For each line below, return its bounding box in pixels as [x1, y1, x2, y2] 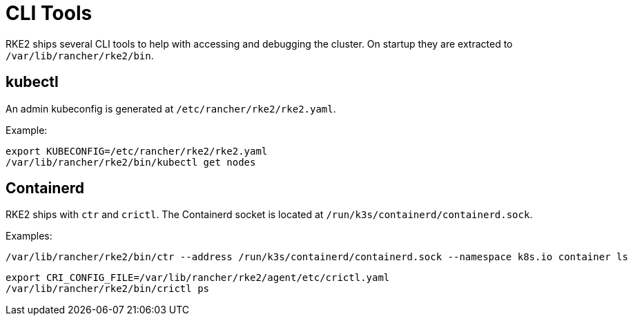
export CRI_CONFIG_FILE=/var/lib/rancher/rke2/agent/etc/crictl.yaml [6, 272, 390, 284]
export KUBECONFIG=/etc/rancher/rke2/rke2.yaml [6, 145, 268, 157]
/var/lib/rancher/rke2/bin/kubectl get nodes [6, 156, 256, 168]
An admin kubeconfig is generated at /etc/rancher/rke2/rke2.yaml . [6, 102, 336, 115]
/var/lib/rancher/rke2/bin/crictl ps [6, 283, 210, 295]
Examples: [6, 230, 52, 242]
